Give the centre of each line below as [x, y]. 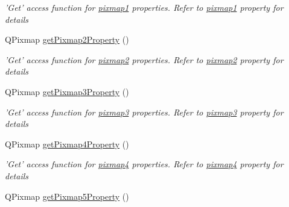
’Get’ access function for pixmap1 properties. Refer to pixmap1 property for [144, 7]
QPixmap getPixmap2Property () [67, 39]
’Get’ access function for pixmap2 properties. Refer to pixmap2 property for [144, 59]
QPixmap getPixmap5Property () [67, 196]
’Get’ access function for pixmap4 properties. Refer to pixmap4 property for [144, 164]
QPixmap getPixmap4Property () [67, 144]
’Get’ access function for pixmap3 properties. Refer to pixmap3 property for [144, 112]
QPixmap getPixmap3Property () [67, 91]
